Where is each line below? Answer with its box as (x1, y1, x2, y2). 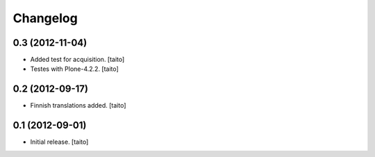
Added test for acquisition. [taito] (30, 56, 125, 64)
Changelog (12, 10, 78, 26)
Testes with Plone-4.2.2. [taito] (30, 65, 119, 73)
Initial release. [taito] (30, 138, 89, 146)
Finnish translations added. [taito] (30, 101, 126, 110)
